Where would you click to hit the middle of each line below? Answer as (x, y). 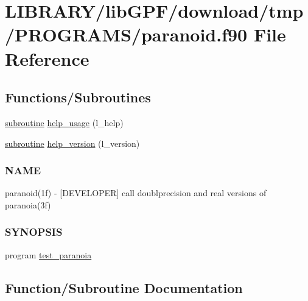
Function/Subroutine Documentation (124, 287)
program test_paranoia (48, 254)
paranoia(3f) (28, 204)
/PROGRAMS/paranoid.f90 (126, 34)
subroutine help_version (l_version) (72, 143)
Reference (47, 58)
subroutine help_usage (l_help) (64, 122)
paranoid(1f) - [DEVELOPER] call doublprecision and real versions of (136, 193)
